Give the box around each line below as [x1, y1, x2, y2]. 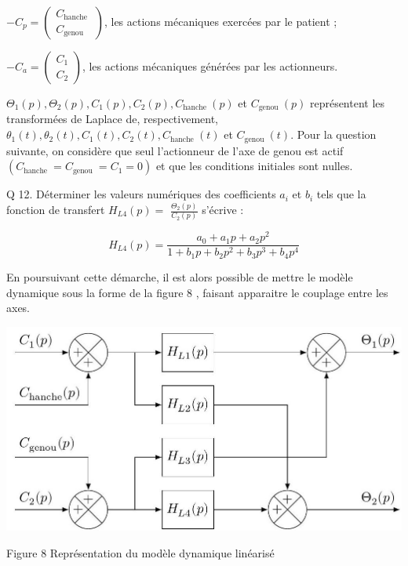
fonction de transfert [6, 201, 105, 217]
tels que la [316, 186, 366, 202]
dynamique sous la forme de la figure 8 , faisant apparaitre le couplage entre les [6, 284, 388, 300]
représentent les [309, 95, 385, 111]
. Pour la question [290, 126, 377, 143]
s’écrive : [202, 201, 244, 217]
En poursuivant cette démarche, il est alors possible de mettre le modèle [6, 268, 353, 285]
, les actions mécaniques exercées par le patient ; [104, 13, 337, 29]
